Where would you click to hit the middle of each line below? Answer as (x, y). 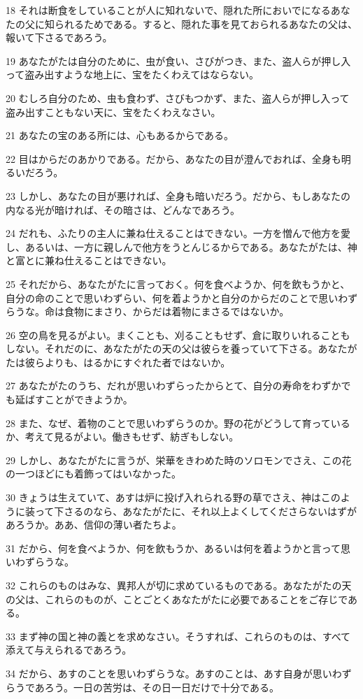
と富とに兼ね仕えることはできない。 (89, 260)
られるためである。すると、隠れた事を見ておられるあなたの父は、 (206, 23)
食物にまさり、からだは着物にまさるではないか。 (177, 311)
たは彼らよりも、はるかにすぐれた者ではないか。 (118, 362)
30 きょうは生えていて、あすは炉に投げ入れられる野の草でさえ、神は (163, 497)
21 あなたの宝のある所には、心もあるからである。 (120, 135)
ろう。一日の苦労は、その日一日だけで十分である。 (162, 687)
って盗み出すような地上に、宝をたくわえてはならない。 (132, 74)
